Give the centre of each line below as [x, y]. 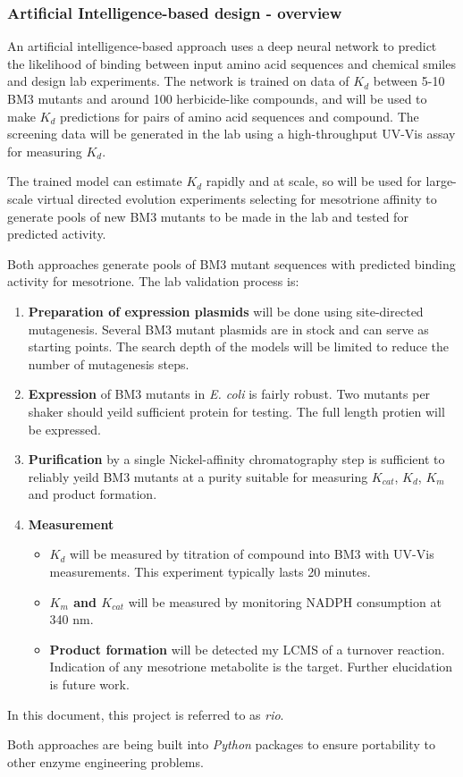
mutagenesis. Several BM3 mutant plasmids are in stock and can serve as [228, 329]
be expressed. [64, 429]
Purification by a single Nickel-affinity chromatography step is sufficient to [236, 459]
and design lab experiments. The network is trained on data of [178, 81]
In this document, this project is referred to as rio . [146, 714]
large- [441, 181]
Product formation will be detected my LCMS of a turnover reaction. [247, 649]
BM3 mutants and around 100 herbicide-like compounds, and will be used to [217, 98]
